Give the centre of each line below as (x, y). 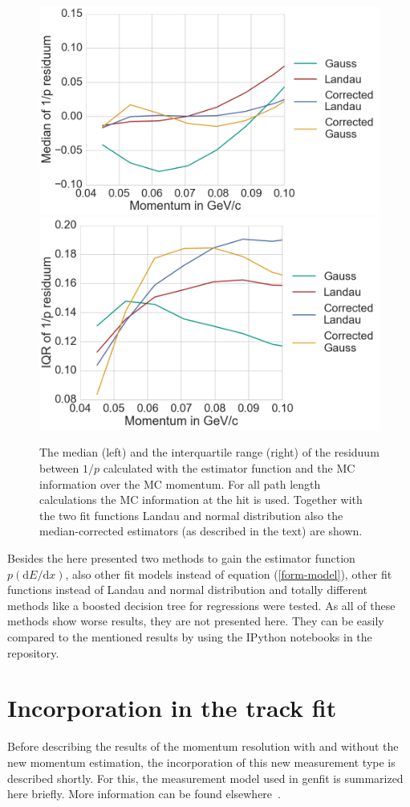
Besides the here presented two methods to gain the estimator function (181, 558)
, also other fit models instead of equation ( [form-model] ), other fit (229, 574)
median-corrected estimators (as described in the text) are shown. (201, 531)
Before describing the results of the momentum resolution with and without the (203, 746)
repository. (33, 652)
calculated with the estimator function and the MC (229, 468)
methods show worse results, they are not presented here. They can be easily (196, 621)
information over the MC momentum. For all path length (180, 483)
